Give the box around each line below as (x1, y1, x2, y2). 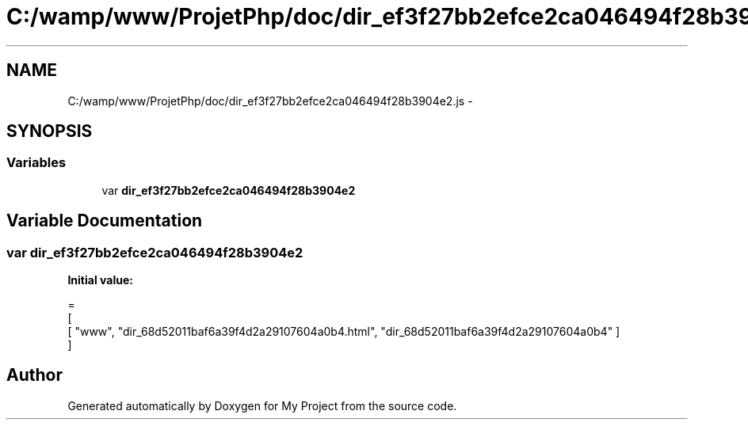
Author (6, 365, 63, 386)
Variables (6, 154, 67, 171)
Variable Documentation (6, 211, 203, 231)
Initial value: (67, 273, 133, 287)
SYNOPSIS (6, 121, 93, 142)
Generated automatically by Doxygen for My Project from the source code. (67, 398, 457, 413)
